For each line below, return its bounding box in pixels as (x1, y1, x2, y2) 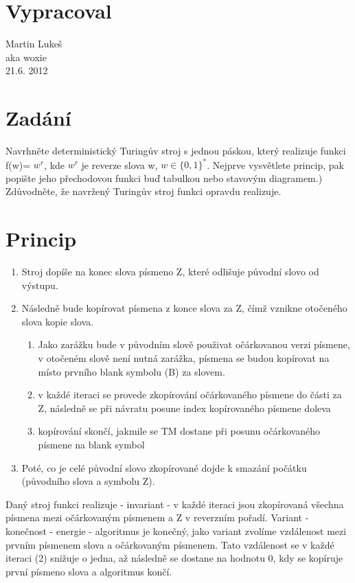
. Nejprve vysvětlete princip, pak (207, 157, 344, 172)
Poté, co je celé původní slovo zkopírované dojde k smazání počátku (21, 460, 307, 475)
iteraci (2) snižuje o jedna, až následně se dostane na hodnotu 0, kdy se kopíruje (5, 551, 343, 565)
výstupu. (21, 277, 58, 292)
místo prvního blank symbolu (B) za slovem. (38, 364, 225, 378)
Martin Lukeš (5, 36, 62, 51)
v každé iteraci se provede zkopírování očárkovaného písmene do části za (38, 387, 342, 402)
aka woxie (5, 49, 47, 64)
